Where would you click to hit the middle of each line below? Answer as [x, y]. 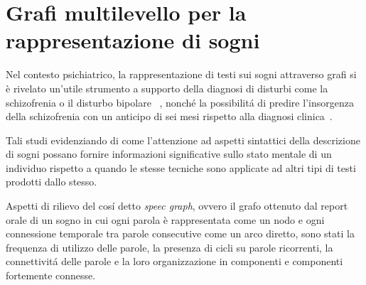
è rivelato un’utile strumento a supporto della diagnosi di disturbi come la [167, 88]
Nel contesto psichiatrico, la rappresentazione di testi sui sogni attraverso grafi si [181, 74]
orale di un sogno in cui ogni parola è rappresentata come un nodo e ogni [165, 219]
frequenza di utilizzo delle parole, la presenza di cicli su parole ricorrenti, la [169, 247]
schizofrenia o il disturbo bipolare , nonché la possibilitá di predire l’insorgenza [180, 102]
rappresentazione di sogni [133, 40]
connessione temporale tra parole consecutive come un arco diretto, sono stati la [180, 233]
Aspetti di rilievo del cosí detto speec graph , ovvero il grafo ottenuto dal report [177, 206]
